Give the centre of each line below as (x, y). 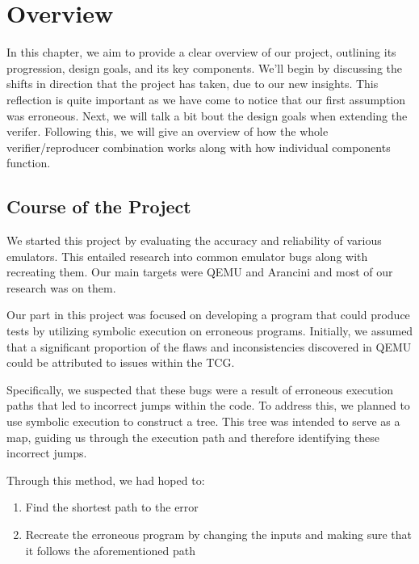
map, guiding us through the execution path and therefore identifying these (193, 437)
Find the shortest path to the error (112, 507)
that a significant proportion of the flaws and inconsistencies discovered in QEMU (209, 346)
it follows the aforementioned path (110, 550)
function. (29, 163)
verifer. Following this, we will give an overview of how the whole (168, 131)
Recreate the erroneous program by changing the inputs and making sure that (219, 534)
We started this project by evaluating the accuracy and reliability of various (194, 240)
